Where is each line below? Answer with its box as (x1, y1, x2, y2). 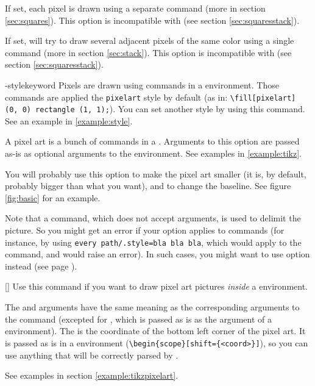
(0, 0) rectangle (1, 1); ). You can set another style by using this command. (5, 102, 305, 115)
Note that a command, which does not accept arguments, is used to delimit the (5, 212, 301, 224)
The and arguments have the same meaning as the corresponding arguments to (5, 301, 300, 313)
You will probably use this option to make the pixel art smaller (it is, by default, (5, 167, 306, 180)
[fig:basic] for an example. (5, 191, 101, 204)
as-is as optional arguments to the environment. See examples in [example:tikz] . (5, 147, 302, 160)
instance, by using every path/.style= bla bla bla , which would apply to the (5, 235, 302, 248)
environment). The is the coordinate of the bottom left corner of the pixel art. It (5, 324, 306, 337)
